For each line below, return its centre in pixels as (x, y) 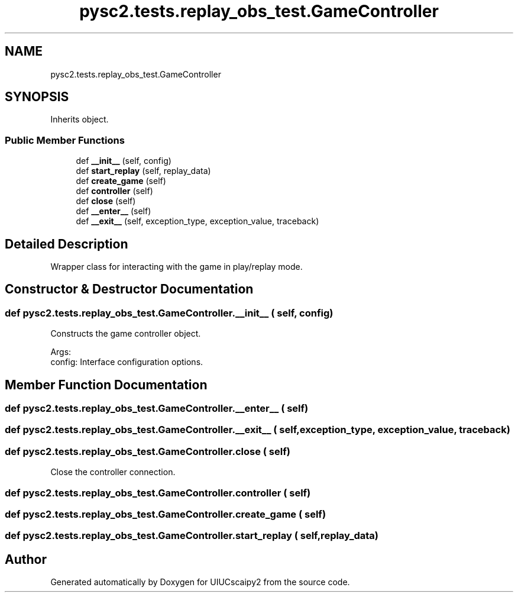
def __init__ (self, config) (124, 161)
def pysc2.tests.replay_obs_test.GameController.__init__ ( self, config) (169, 313)
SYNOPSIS (37, 97)
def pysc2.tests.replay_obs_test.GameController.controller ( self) (158, 493)
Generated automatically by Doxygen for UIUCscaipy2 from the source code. (200, 582)
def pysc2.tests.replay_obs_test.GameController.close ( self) (148, 451)
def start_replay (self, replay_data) (143, 171)
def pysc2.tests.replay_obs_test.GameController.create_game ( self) (166, 514)
